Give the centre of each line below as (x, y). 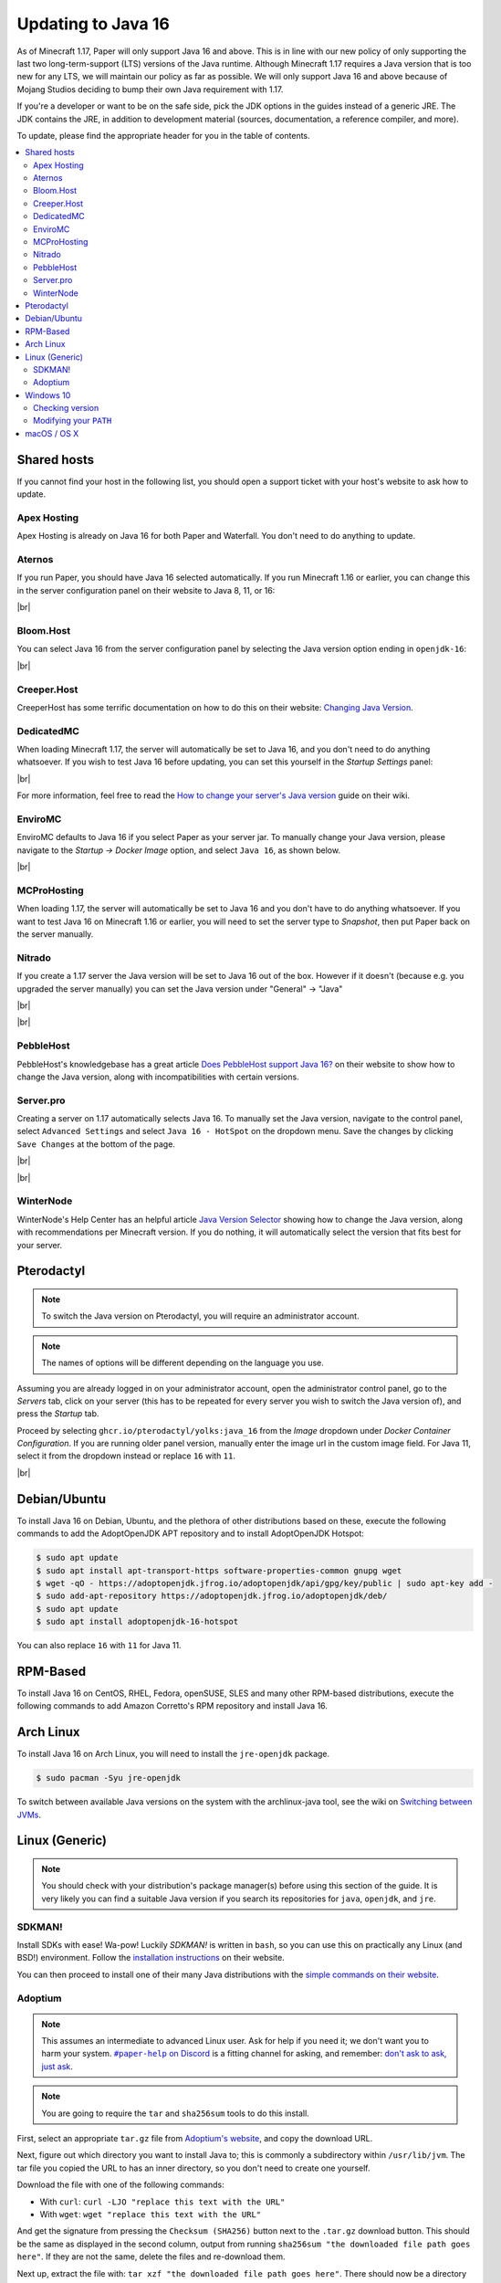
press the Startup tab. (58, 1414)
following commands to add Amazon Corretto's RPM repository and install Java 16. (172, 1706)
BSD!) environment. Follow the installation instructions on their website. (151, 1958)
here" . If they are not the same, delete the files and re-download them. (151, 2257)
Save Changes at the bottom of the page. (96, 1144)
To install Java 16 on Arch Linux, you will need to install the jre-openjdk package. (173, 1754)
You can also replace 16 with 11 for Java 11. (99, 1646)
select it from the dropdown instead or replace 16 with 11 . (126, 1456)
